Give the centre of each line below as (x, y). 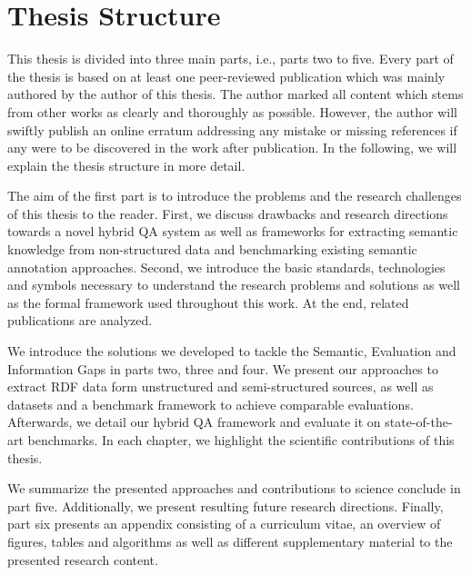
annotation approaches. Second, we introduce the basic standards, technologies (226, 267)
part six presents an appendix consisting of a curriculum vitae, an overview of (224, 524)
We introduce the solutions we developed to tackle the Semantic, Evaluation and (232, 351)
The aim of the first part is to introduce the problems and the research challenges (235, 196)
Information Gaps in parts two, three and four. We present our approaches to (223, 368)
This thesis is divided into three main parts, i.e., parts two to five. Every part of (230, 59)
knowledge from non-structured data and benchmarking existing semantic (212, 249)
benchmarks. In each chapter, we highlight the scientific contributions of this (241, 440)
